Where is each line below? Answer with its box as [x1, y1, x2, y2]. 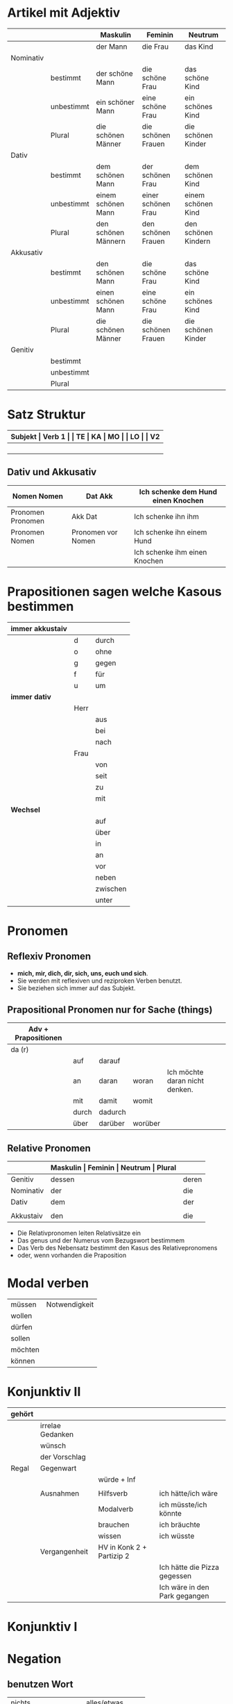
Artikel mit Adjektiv [7, 5, 121, 21]
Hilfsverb [98, 1489, 128, 1498]
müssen [10, 1300, 37, 1309]
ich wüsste [159, 1531, 195, 1541]
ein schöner [96, 97, 135, 107]
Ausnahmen [40, 1489, 80, 1498]
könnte [159, 1509, 182, 1518]
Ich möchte [166, 1067, 204, 1077]
